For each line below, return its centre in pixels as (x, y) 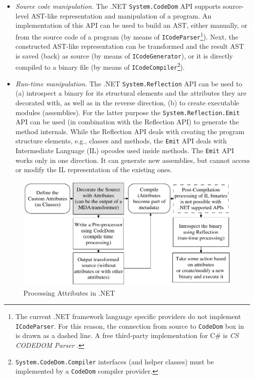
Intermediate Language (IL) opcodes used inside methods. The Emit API (125, 150)
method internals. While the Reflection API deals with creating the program (130, 131)
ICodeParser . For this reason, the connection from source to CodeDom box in (130, 326)
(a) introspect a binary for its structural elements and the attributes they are (131, 93)
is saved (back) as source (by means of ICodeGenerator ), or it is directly (124, 55)
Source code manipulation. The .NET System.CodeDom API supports (118, 6)
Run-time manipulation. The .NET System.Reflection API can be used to (129, 83)
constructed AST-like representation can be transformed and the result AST (130, 46)
